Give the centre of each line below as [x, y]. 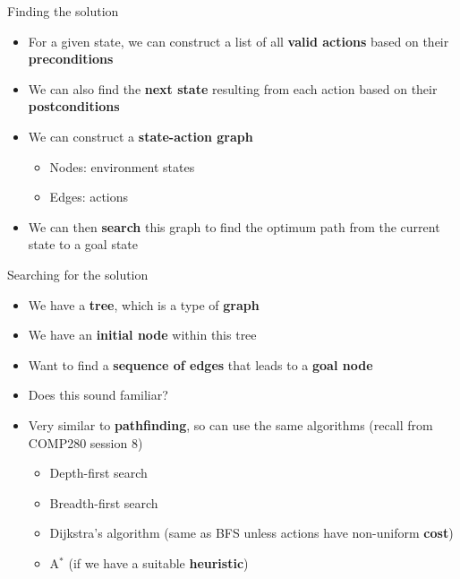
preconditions [71, 59]
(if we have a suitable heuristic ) [158, 562]
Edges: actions [89, 197]
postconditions [74, 106]
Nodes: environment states [122, 166]
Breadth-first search [104, 502]
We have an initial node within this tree [142, 335]
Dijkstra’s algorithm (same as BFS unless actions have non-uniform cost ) [251, 533]
